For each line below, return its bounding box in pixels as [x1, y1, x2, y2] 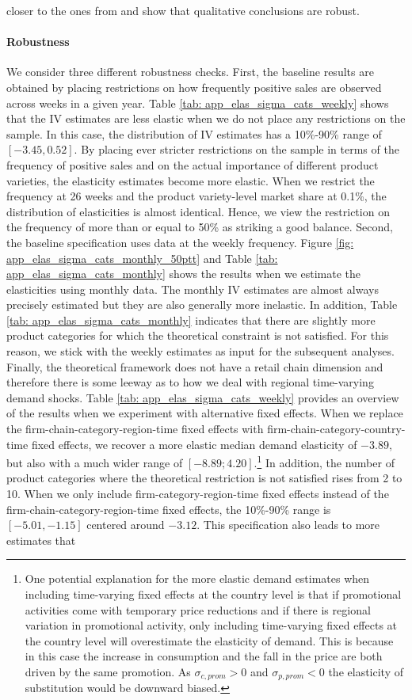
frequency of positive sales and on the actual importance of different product [6, 156, 379, 173]
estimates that [6, 531, 76, 548]
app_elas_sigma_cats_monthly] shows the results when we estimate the [6, 265, 361, 282]
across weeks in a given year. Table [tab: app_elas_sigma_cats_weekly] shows [6, 94, 389, 111]
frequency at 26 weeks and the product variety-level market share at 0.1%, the [6, 188, 387, 204]
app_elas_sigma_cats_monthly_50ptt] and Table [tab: [6, 249, 278, 266]
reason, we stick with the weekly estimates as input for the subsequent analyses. [6, 343, 395, 360]
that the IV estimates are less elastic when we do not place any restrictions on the [6, 110, 406, 127]
